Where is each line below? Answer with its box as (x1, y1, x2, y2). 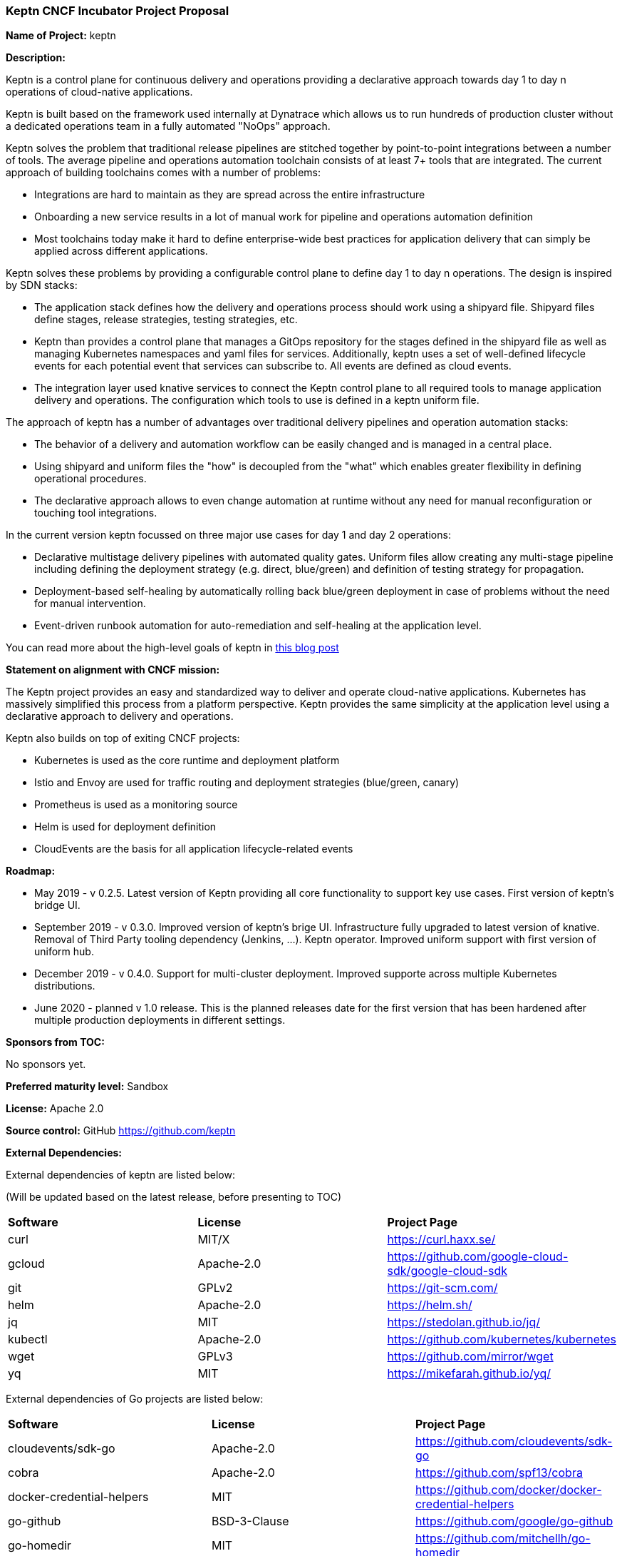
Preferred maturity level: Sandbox (6, 1080, 169, 1093)
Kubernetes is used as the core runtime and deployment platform (34, 754, 340, 767)
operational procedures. (34, 472, 147, 485)
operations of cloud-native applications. (6, 86, 193, 98)
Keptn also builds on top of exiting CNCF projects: (6, 732, 240, 745)
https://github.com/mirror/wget (387, 1349, 554, 1364)
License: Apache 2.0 (6, 1102, 104, 1115)
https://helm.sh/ (387, 1298, 472, 1313)
